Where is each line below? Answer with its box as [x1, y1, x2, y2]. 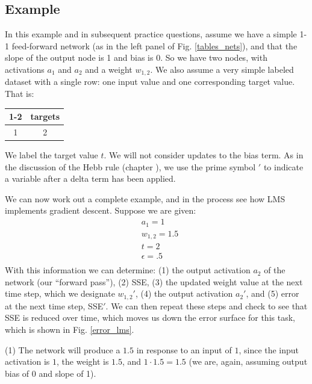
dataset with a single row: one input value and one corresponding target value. [5, 75, 295, 88]
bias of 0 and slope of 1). [5, 367, 96, 379]
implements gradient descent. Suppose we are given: [5, 204, 196, 217]
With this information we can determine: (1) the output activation [5, 264, 251, 276]
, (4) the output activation [135, 287, 233, 300]
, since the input [239, 343, 299, 356]
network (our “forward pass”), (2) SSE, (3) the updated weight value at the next [5, 275, 303, 288]
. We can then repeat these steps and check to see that [105, 299, 308, 312]
